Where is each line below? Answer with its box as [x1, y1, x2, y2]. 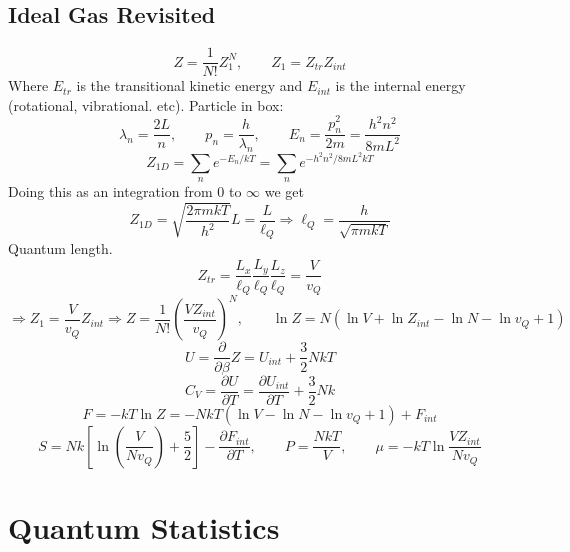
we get [264, 181, 304, 202]
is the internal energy [335, 75, 466, 96]
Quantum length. [8, 238, 113, 259]
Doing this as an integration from [8, 181, 213, 202]
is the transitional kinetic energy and [76, 75, 303, 96]
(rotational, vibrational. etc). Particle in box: [8, 94, 284, 115]
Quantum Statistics [8, 506, 280, 547]
